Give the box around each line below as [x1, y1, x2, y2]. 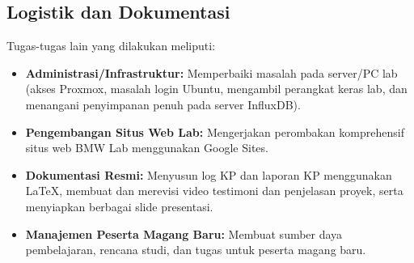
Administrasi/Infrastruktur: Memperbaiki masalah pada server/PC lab [25, 64, 398, 81]
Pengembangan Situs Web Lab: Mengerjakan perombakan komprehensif [25, 123, 404, 140]
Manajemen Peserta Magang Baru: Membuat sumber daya [25, 225, 343, 242]
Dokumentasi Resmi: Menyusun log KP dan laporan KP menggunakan [25, 166, 392, 183]
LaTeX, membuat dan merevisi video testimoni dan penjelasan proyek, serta [25, 182, 403, 199]
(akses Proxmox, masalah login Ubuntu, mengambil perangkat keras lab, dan [25, 80, 408, 97]
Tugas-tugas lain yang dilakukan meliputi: [6, 37, 216, 54]
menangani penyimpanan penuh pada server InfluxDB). [25, 95, 301, 112]
